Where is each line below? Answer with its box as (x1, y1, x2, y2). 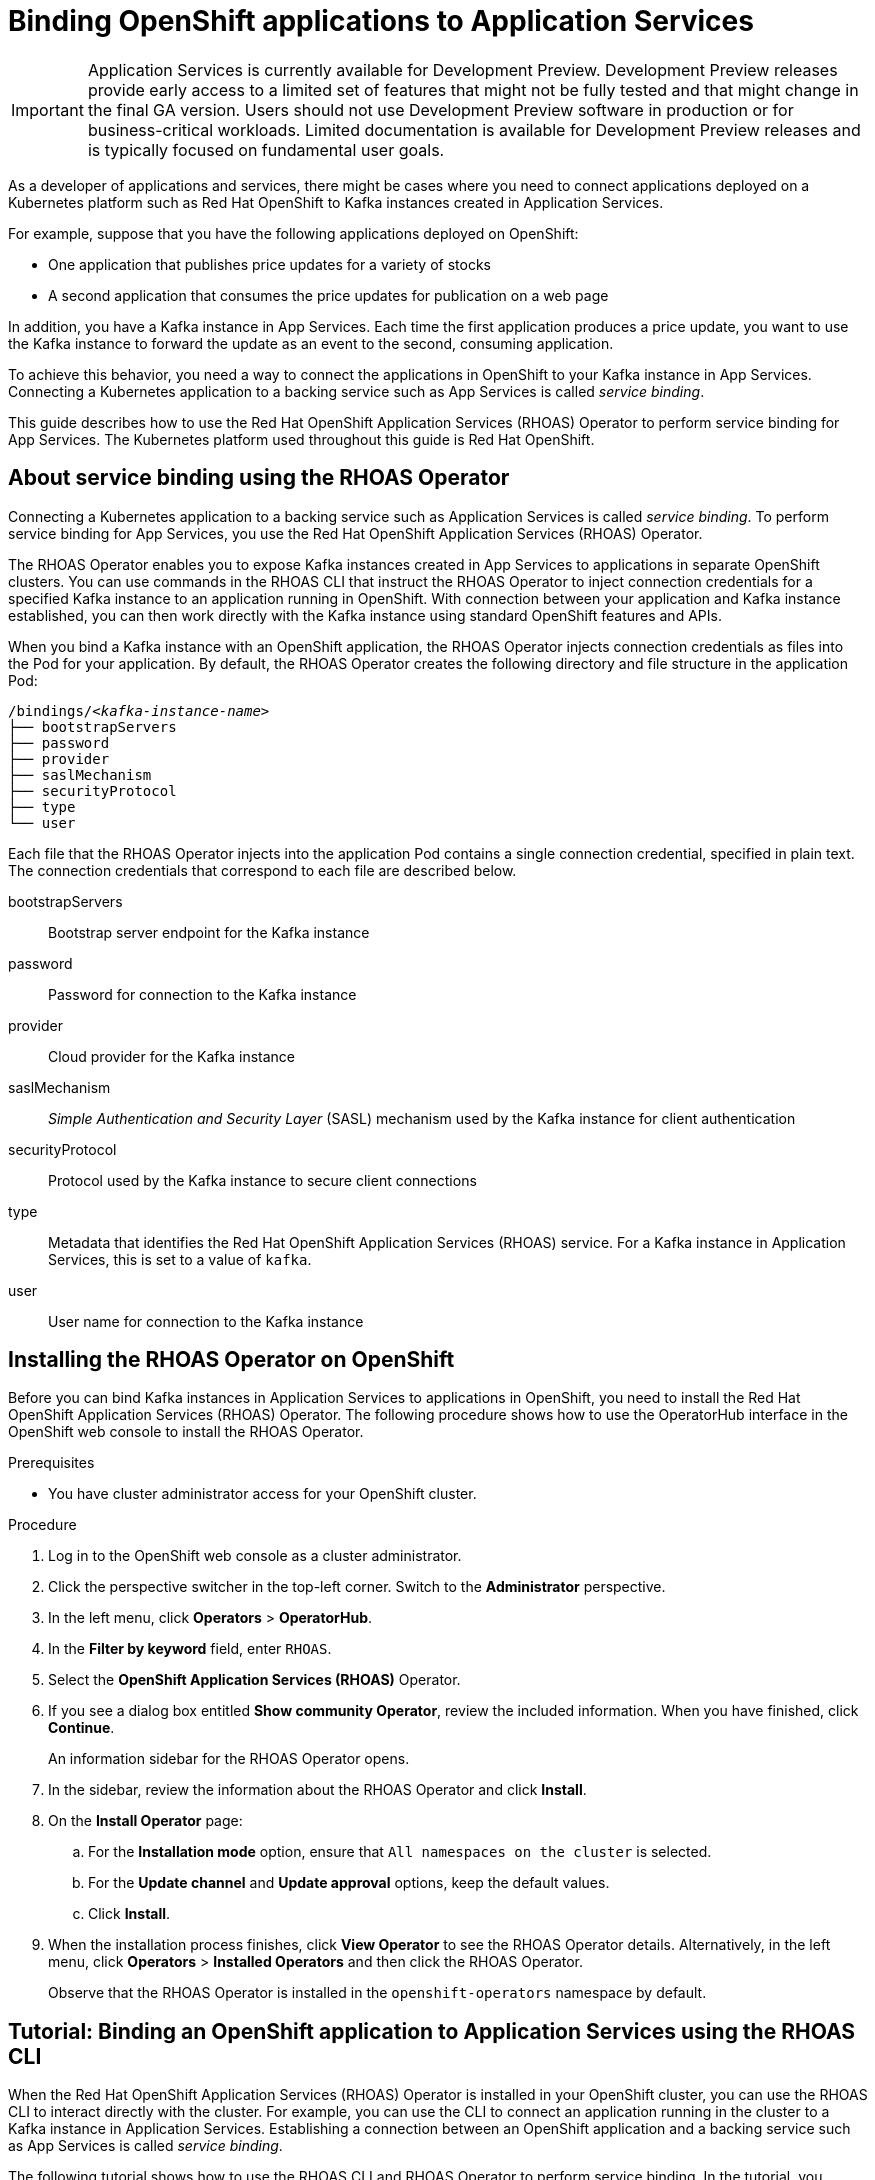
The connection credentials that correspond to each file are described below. (8, 861, 517, 879)
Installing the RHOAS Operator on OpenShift (8, 1347, 455, 1373)
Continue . (48, 1719, 115, 1737)
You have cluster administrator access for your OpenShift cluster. (48, 1485, 477, 1503)
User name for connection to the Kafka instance (48, 1312, 364, 1330)
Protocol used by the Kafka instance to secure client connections (48, 1171, 477, 1189)
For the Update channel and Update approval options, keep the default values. (88, 1874, 610, 1892)
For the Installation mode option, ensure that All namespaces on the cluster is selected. (88, 1843, 712, 1861)
